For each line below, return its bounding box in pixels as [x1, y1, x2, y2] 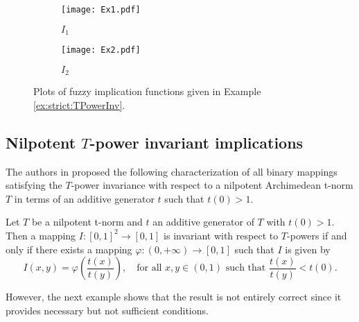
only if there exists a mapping [6, 241, 132, 256]
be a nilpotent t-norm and [31, 214, 143, 229]
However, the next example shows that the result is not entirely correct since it [6, 289, 342, 304]
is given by [285, 241, 331, 256]
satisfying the [6, 178, 62, 192]
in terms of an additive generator [14, 191, 155, 205]
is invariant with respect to [164, 228, 279, 242]
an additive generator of [152, 214, 254, 229]
